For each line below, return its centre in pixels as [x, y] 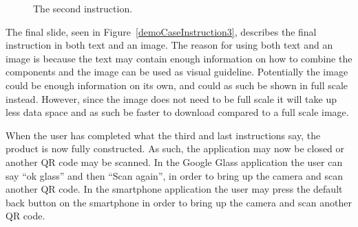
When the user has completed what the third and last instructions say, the [163, 135]
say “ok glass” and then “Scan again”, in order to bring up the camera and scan [175, 175]
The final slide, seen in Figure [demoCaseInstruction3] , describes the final [161, 31]
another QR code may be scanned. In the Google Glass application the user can [174, 162]
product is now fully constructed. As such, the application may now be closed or [175, 148]
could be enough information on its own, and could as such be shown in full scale [177, 85]
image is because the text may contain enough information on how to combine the [179, 58]
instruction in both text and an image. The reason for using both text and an [169, 45]
